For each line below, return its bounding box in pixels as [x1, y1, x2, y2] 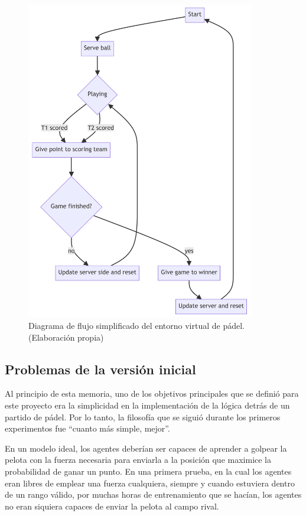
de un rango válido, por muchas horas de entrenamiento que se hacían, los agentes [5, 488, 302, 501]
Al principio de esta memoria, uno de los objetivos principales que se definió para [5, 387, 299, 400]
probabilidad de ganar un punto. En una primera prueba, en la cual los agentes [5, 465, 292, 477]
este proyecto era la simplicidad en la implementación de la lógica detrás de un [5, 399, 290, 411]
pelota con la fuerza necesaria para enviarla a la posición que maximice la [5, 453, 272, 466]
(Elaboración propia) [28, 331, 104, 343]
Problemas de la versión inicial [5, 360, 196, 378]
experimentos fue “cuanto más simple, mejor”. [5, 422, 170, 435]
